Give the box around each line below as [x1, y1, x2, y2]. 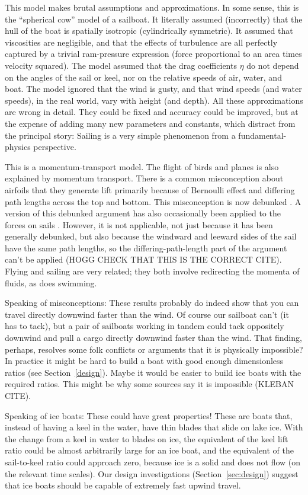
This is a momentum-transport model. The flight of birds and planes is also [5, 160, 279, 173]
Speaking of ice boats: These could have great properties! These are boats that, [5, 409, 293, 421]
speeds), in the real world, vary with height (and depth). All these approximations [5, 94, 303, 106]
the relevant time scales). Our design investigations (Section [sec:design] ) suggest [5, 467, 299, 480]
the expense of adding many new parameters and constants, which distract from [5, 117, 296, 129]
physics [5, 140, 31, 153]
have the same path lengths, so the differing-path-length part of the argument [5, 241, 287, 254]
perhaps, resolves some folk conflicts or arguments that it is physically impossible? [5, 343, 303, 355]
